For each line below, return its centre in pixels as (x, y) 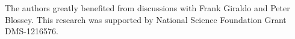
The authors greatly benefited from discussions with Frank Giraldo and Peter (147, 8)
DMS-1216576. (32, 31)
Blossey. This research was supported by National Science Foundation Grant (146, 19)
